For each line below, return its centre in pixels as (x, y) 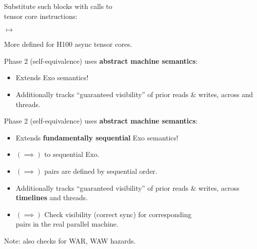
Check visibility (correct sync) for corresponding (118, 214)
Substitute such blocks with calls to (58, 6)
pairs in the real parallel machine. (67, 224)
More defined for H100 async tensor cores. (68, 44)
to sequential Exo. (72, 154)
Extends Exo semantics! (52, 77)
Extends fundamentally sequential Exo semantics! (97, 137)
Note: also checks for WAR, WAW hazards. (70, 240)
